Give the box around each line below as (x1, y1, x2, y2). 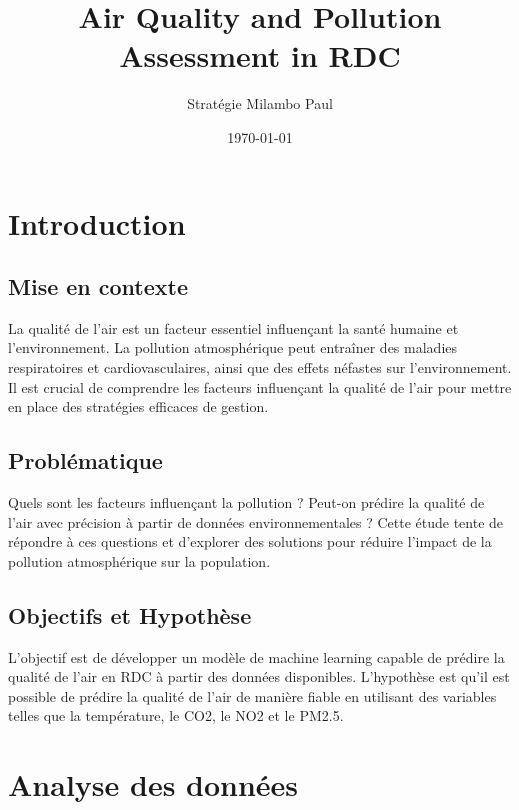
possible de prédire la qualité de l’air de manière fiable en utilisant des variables (8, 685, 497, 706)
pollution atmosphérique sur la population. (8, 550, 271, 571)
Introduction (8, 202, 186, 243)
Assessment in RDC (119, 35, 401, 76)
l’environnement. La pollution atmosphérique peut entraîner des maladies (8, 337, 458, 358)
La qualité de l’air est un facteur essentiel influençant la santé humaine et (8, 317, 459, 338)
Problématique (8, 445, 163, 476)
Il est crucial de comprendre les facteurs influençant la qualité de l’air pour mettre (8, 376, 512, 397)
